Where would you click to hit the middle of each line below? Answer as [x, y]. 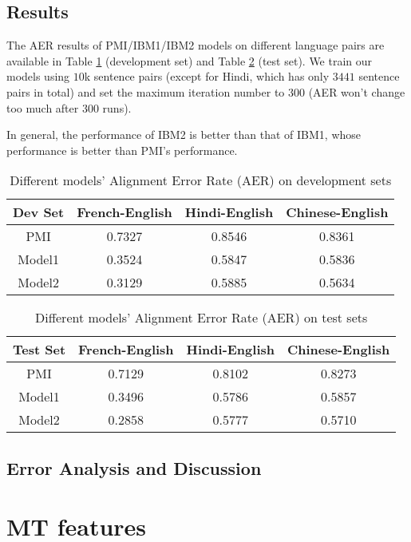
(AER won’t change [357, 91]
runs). [117, 107]
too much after [43, 107]
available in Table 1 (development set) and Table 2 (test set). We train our [190, 60]
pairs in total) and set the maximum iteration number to [146, 91]
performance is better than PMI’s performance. [122, 150]
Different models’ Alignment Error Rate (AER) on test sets [202, 318]
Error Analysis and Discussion [134, 467]
